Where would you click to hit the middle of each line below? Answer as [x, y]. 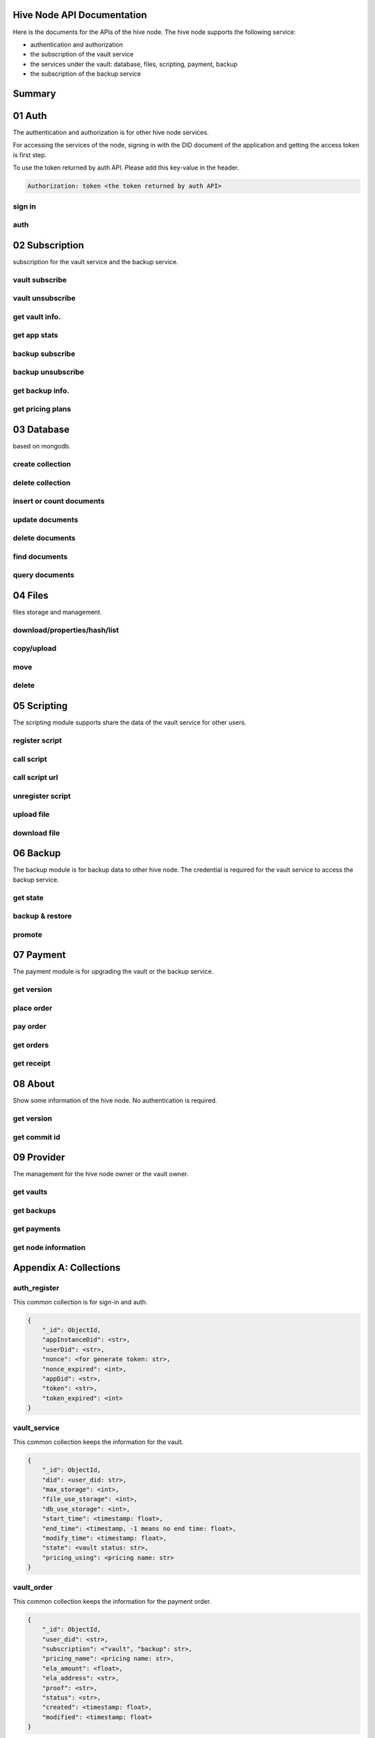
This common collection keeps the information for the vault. [98, 1442]
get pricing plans [42, 409]
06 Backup [37, 853]
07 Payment [39, 955]
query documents [43, 575]
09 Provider [39, 1158]
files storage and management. [57, 612]
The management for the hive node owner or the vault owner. [101, 1174]
